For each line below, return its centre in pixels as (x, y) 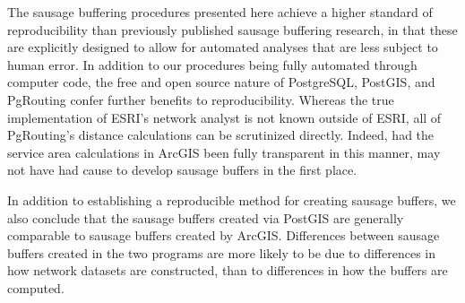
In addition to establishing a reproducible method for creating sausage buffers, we (232, 199)
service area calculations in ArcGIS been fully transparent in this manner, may (224, 152)
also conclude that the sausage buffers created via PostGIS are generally (206, 217)
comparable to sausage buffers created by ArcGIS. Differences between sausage (224, 235)
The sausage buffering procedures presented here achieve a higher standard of (220, 12)
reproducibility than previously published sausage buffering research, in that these (232, 29)
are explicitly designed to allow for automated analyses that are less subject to (223, 47)
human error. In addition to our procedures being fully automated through (212, 64)
